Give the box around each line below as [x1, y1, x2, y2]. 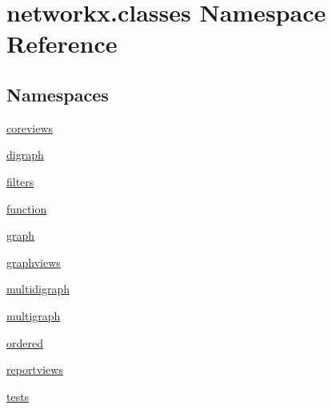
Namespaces [6, 81, 109, 106]
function [6, 200, 47, 216]
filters [6, 173, 34, 189]
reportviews [6, 361, 63, 378]
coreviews [6, 119, 54, 136]
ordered [6, 334, 43, 351]
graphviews [6, 253, 61, 270]
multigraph [6, 307, 61, 324]
